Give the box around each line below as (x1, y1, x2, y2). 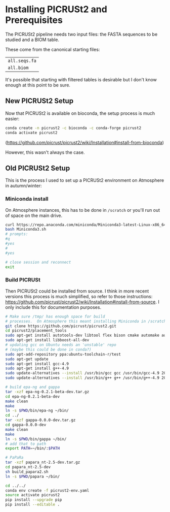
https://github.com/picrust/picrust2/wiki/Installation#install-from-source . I (5, 299, 159, 305)
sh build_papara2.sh (5, 469, 49, 474)
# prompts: (5, 232, 28, 237)
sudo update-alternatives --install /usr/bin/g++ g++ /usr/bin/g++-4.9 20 (5, 375, 166, 380)
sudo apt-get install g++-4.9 (5, 366, 69, 371)
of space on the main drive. (5, 212, 63, 218)
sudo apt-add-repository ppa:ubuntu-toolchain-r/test (5, 351, 121, 357)
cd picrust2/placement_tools (5, 328, 67, 333)
